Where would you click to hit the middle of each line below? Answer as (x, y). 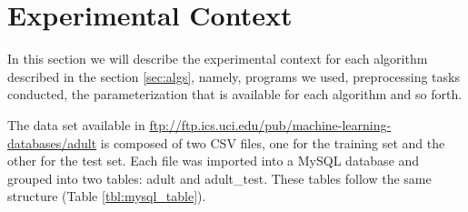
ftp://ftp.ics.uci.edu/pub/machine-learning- (270, 124)
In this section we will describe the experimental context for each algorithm (218, 59)
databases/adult (52, 142)
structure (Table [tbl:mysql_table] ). (107, 196)
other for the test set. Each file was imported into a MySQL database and (214, 161)
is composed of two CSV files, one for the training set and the (273, 142)
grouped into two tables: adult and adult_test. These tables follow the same (219, 178)
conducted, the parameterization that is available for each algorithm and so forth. (235, 94)
